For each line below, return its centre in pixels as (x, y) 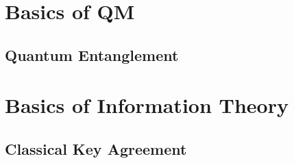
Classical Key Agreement (96, 148)
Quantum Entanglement (92, 54)
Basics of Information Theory (147, 105)
